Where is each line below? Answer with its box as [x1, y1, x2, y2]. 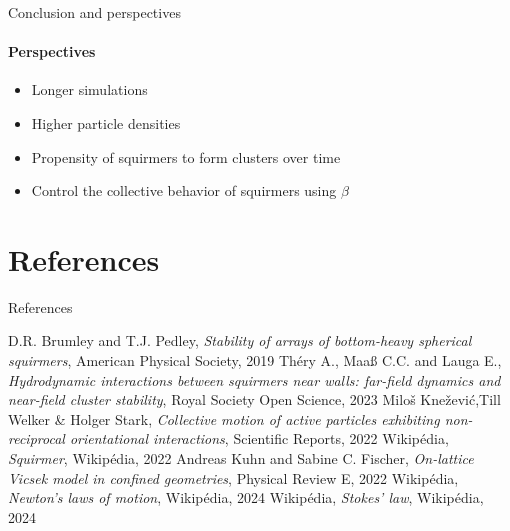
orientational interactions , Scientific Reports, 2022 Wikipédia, [69, 428, 449, 449]
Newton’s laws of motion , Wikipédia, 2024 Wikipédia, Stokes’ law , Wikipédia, [8, 487, 484, 508]
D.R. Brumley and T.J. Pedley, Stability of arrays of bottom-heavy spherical [8, 330, 472, 351]
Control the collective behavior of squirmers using [31, 180, 337, 201]
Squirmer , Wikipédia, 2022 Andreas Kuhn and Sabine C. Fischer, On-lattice [8, 448, 474, 469]
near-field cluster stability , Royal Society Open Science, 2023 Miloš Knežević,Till [8, 389, 501, 410]
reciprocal [8, 428, 65, 449]
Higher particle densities [31, 112, 181, 133]
